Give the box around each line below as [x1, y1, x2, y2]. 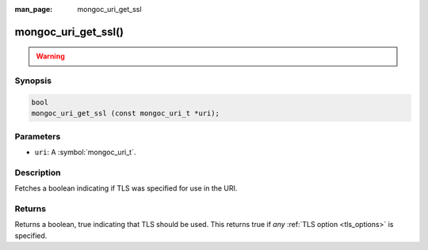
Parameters [14, 131, 61, 142]
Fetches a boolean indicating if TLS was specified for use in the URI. [14, 184, 238, 193]
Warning [36, 51, 65, 61]
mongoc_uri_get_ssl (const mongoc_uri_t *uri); [31, 109, 220, 118]
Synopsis [14, 75, 52, 86]
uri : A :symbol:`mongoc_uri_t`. [34, 147, 136, 157]
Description [14, 167, 61, 178]
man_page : [14, 5, 53, 13]
